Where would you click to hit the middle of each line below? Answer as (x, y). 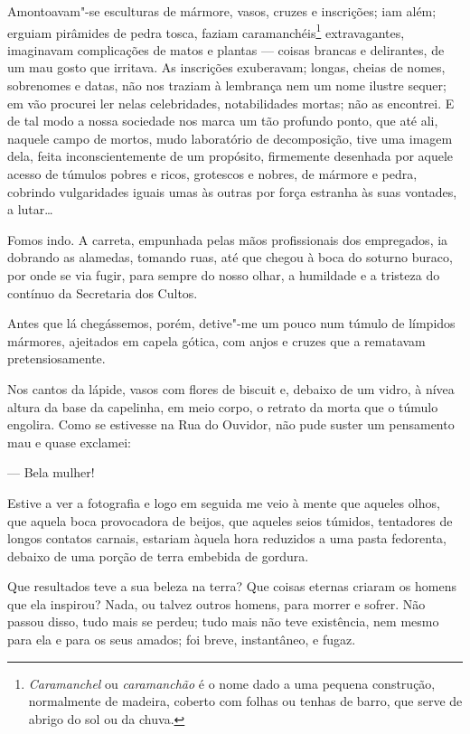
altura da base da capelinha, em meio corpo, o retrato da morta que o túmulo (223, 406)
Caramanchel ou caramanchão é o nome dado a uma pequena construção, (232, 683)
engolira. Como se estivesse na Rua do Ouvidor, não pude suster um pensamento (231, 424)
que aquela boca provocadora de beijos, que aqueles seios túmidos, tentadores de (230, 520)
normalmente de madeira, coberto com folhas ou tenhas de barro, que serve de (245, 701)
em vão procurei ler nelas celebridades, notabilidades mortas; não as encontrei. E (231, 103)
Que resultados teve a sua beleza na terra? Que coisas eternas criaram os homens (232, 586)
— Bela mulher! (51, 472)
